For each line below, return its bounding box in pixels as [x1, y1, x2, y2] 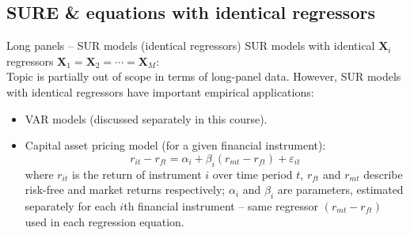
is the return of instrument [71, 165, 202, 182]
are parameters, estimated [277, 181, 404, 198]
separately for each [25, 197, 116, 214]
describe [363, 165, 403, 182]
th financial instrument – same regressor [123, 197, 319, 214]
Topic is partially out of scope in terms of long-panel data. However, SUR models [6, 68, 401, 85]
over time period [212, 165, 293, 182]
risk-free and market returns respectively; [25, 181, 226, 198]
